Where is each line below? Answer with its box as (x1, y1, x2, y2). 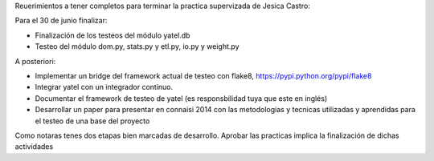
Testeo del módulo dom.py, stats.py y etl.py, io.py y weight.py (35, 42, 240, 51)
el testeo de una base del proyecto (35, 116, 150, 126)
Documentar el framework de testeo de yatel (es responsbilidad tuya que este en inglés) (35, 93, 328, 103)
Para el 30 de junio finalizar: (14, 16, 108, 26)
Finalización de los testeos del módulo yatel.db (35, 30, 190, 40)
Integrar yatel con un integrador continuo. (35, 83, 174, 92)
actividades (14, 142, 54, 151)
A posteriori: (14, 56, 56, 66)
